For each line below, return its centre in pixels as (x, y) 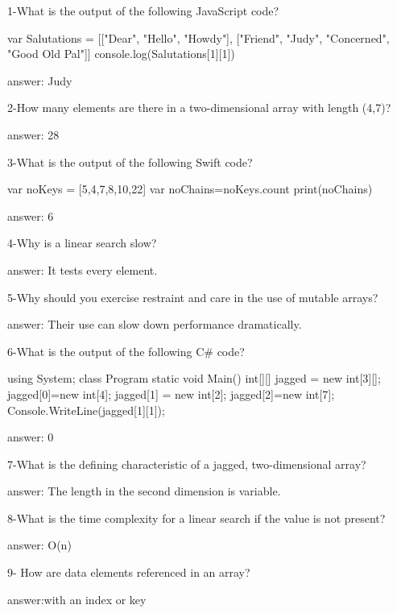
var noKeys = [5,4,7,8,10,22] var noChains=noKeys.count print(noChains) (190, 189)
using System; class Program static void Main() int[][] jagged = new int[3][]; (194, 378)
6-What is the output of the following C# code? (126, 351)
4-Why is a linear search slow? (82, 243)
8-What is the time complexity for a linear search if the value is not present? (196, 518)
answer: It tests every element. (83, 269)
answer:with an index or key (77, 599)
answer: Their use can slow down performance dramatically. (155, 324)
